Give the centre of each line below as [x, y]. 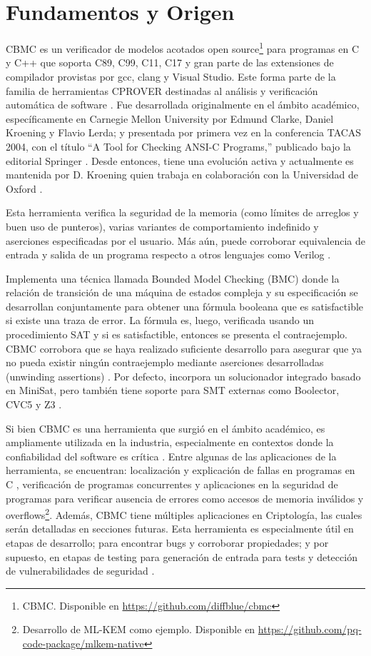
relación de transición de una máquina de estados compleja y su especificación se [182, 292]
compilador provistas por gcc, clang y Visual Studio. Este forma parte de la [171, 76]
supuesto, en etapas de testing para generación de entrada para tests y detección [182, 556]
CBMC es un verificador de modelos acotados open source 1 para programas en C [183, 47]
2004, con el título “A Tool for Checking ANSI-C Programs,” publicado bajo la [178, 146]
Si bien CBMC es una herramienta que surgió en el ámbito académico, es [166, 428]
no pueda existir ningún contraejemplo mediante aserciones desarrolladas [165, 362]
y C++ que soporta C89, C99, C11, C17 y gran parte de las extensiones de [170, 62]
